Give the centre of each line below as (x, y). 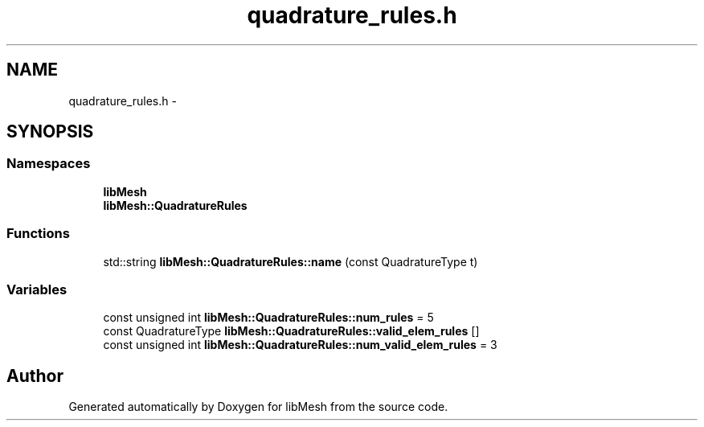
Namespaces (49, 164)
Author (35, 376)
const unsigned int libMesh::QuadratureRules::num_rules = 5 (268, 318)
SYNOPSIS (50, 132)
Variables (37, 289)
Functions (38, 234)
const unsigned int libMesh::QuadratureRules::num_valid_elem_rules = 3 (300, 345)
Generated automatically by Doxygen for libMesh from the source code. (258, 407)
